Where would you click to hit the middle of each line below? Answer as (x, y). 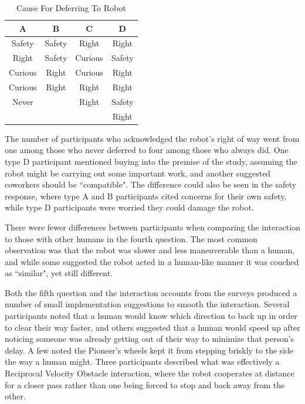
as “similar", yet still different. (59, 273)
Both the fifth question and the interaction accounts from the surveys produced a (151, 292)
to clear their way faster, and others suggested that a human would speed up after (152, 327)
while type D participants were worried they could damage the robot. (129, 207)
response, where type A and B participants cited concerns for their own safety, (146, 196)
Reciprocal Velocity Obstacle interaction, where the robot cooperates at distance (150, 373)
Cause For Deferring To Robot (71, 8)
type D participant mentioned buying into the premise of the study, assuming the (151, 161)
